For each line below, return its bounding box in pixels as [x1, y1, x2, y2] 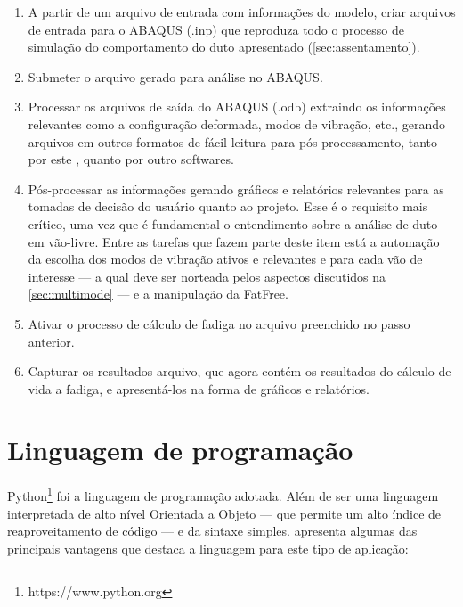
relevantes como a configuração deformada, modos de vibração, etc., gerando [28, 114, 445, 133]
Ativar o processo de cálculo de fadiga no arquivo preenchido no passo [28, 314, 410, 332]
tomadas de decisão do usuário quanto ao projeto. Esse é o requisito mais [28, 197, 428, 216]
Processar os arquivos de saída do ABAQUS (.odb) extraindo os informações [28, 97, 446, 116]
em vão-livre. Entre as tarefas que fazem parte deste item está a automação [28, 232, 440, 250]
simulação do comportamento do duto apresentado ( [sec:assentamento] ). [28, 37, 420, 56]
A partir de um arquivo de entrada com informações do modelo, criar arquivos [28, 3, 456, 21]
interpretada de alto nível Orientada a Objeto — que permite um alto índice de [7, 504, 442, 522]
